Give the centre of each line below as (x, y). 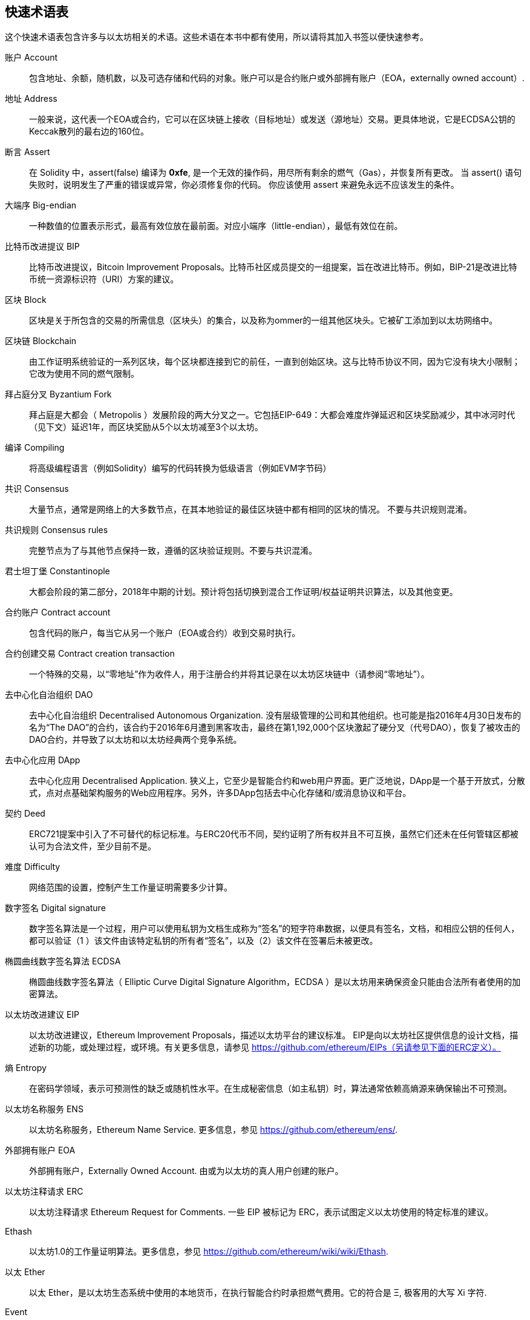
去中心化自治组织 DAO (49, 695)
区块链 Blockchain (41, 341)
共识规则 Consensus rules (57, 530)
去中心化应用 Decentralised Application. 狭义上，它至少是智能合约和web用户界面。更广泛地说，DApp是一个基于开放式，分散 (277, 781)
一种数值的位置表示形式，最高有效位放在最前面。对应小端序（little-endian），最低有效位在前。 (216, 226)
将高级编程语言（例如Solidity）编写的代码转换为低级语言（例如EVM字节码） (180, 468)
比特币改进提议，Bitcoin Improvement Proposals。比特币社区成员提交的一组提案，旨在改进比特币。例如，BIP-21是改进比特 (273, 267)
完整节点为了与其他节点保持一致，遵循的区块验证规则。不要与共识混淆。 (173, 551)
